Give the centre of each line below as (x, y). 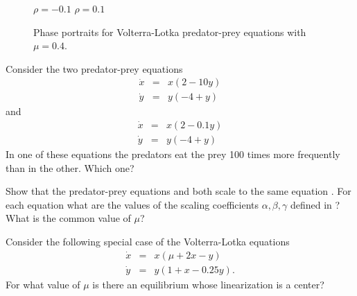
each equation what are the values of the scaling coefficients (132, 204)
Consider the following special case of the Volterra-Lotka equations (148, 242)
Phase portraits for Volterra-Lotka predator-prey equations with (170, 32)
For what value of (43, 284)
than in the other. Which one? (70, 167)
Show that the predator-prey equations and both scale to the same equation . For (178, 191)
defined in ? (315, 204)
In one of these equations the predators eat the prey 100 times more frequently (173, 154)
